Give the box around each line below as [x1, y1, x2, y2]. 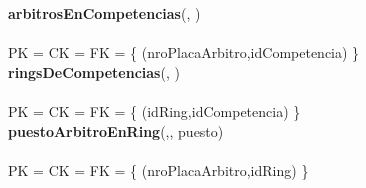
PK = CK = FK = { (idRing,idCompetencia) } [8, 100, 301, 121]
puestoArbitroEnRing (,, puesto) [8, 120, 224, 141]
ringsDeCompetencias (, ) [8, 61, 180, 82]
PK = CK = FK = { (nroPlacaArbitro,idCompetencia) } [8, 42, 360, 63]
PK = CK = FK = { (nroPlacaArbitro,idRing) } [8, 159, 309, 180]
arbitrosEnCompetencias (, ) [8, 3, 201, 23]
